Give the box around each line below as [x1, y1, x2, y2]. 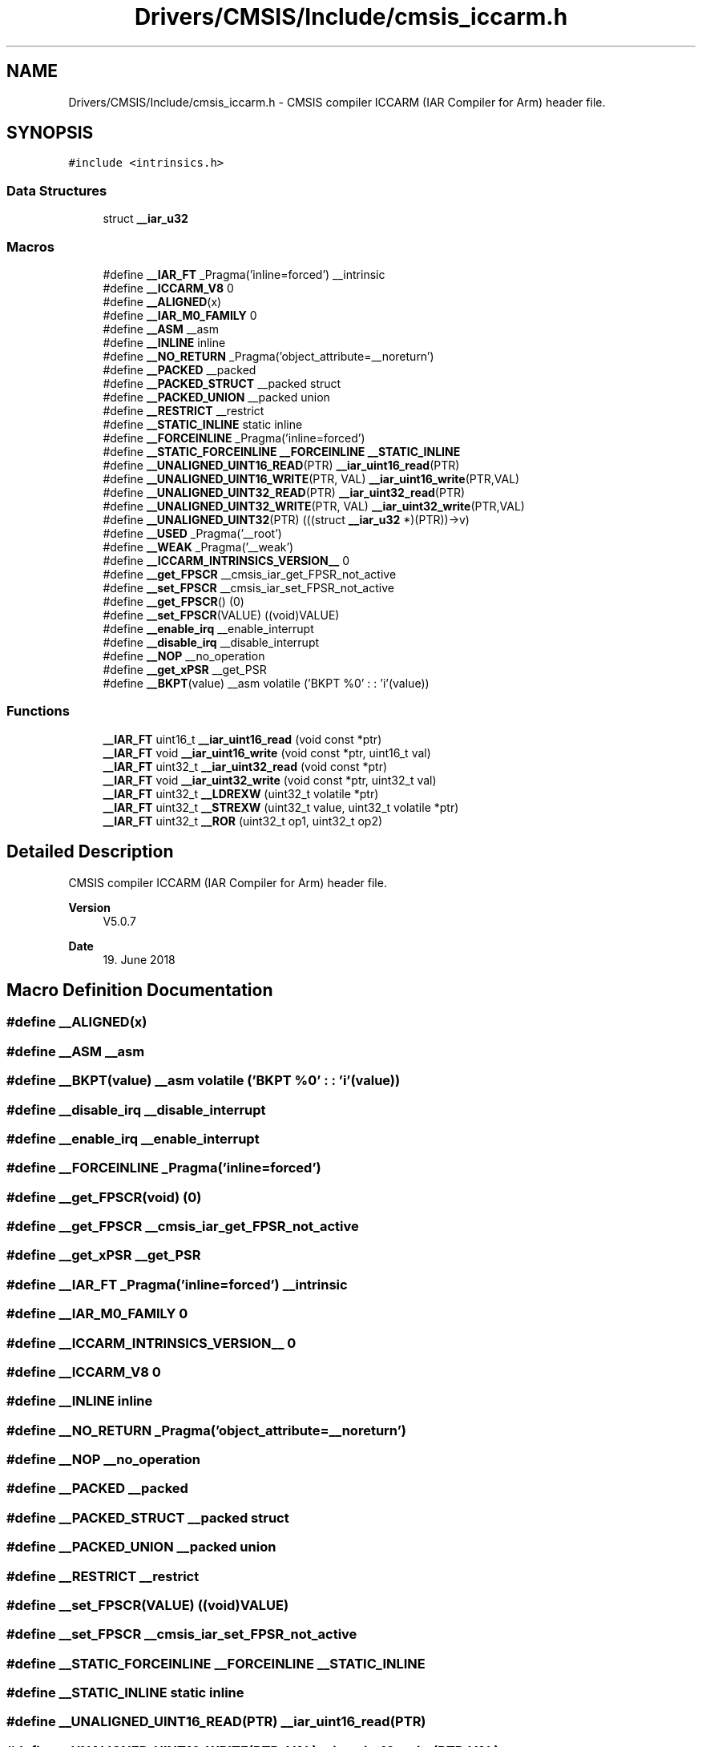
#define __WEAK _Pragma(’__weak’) [103, 539, 294, 554]
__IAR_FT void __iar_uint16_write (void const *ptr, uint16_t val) [103, 745, 431, 760]
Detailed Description [6, 841, 174, 862]
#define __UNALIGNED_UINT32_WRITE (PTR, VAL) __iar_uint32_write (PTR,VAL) [103, 498, 525, 513]
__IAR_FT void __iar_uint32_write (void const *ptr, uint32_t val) [103, 773, 437, 787]
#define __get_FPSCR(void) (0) [6, 1188, 202, 1205]
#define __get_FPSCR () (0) [103, 594, 244, 608]
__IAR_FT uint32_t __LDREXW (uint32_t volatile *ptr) [103, 786, 379, 801]
